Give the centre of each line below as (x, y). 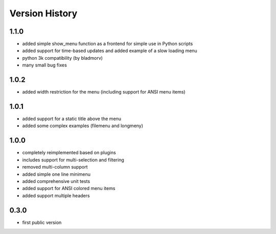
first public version (42, 222)
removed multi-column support (55, 167)
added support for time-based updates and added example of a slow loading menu (110, 51)
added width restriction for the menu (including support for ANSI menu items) (104, 92)
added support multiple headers (56, 195)
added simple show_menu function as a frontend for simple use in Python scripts (108, 44)
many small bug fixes (45, 65)
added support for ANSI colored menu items (69, 189)
